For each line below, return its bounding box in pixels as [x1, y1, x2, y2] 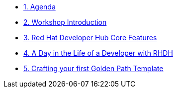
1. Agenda [23, 2, 56, 11]
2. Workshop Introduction [23, 18, 107, 26]
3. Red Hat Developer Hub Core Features [23, 33, 157, 42]
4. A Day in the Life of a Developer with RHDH [23, 49, 173, 57]
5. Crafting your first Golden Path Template [23, 64, 164, 73]
